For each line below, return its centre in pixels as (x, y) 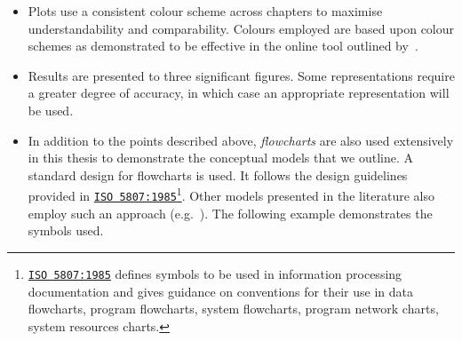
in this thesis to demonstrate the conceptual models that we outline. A (221, 158)
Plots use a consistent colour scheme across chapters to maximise (205, 11)
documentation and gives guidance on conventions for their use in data (220, 291)
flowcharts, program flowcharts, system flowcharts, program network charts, (233, 309)
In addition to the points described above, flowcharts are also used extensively (241, 140)
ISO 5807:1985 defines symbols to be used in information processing (215, 273)
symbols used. (66, 230)
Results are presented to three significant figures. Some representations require (241, 75)
